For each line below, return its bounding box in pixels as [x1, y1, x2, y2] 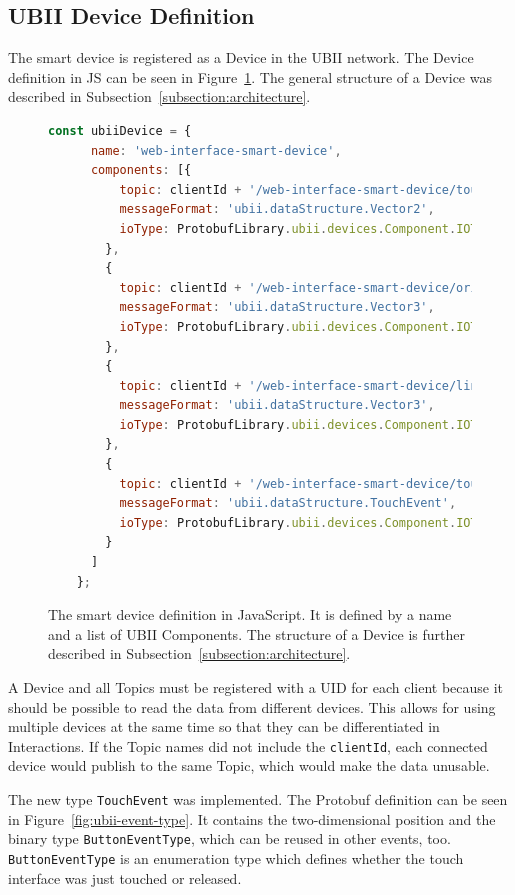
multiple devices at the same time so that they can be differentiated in [8, 716, 440, 737]
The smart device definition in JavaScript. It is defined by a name [48, 604, 452, 625]
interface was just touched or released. [8, 867, 242, 888]
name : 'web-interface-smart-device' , [90, 143, 342, 158]
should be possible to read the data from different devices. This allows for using [8, 696, 496, 717]
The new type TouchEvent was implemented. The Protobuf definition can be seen [8, 789, 508, 810]
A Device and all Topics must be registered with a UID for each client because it [8, 677, 504, 698]
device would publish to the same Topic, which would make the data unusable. [8, 755, 490, 776]
